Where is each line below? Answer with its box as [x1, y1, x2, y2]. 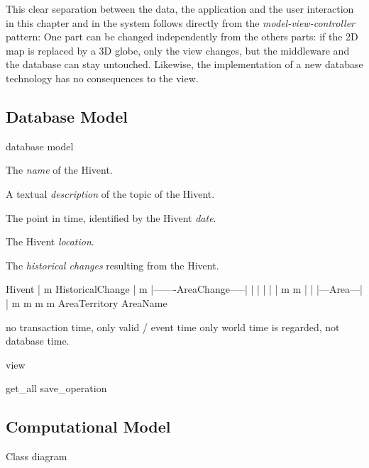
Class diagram [6, 449, 67, 464]
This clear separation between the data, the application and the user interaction [6, 1, 354, 16]
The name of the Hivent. [6, 162, 113, 177]
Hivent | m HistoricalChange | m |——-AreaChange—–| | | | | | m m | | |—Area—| [6, 282, 363, 296]
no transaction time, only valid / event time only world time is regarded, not [6, 319, 340, 334]
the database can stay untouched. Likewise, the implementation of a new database [6, 57, 363, 72]
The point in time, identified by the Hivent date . [6, 210, 216, 225]
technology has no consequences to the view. [6, 70, 199, 85]
